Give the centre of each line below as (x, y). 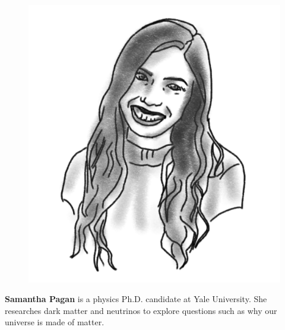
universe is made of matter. (55, 322)
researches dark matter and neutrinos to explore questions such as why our (141, 310)
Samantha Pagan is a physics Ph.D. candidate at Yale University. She (136, 299)
